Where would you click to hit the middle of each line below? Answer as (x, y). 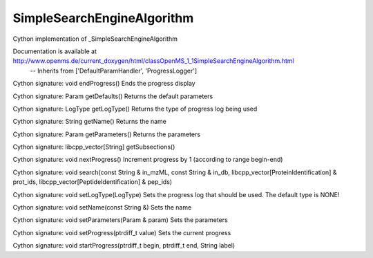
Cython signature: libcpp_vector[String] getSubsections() (94, 147)
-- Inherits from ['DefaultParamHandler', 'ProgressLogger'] (114, 71)
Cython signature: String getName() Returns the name (90, 122)
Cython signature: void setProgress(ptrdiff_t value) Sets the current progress (122, 232)
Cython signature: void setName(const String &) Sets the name (102, 208)
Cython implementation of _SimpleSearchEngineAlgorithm (95, 39)
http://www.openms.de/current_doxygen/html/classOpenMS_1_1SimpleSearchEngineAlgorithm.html (153, 61)
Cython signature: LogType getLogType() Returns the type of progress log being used (135, 109)
